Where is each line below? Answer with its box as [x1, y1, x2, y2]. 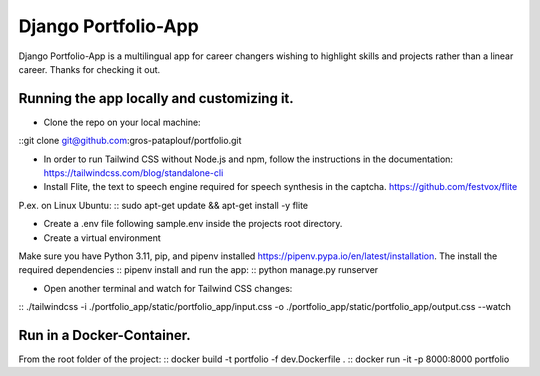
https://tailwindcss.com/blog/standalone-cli [43, 167, 224, 179]
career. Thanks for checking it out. [18, 63, 161, 75]
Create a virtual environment [43, 231, 162, 244]
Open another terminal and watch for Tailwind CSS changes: [43, 282, 293, 294]
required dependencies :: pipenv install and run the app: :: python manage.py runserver [18, 264, 379, 276]
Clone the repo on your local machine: [43, 116, 201, 128]
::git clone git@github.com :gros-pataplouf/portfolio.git [18, 135, 242, 147]
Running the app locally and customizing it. [18, 90, 294, 107]
